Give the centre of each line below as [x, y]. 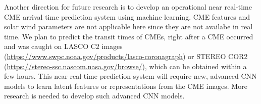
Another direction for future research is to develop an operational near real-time [128, 7]
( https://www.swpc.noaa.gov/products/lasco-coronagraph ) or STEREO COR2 [126, 56]
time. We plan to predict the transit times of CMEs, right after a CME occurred [129, 36]
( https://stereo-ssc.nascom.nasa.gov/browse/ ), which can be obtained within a [125, 66]
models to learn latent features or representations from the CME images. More [126, 86]
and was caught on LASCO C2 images [63, 46]
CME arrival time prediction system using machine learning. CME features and [127, 16]
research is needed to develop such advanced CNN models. [94, 96]
